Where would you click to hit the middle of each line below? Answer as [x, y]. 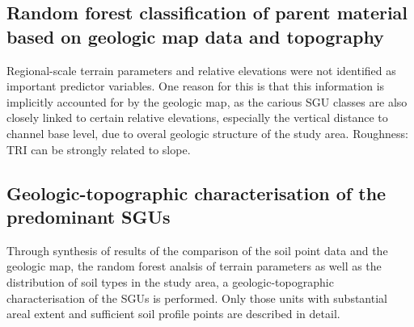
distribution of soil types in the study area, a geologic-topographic [170, 281]
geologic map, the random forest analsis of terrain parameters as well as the [194, 266]
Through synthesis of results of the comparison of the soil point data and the [197, 250]
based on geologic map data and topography [195, 36]
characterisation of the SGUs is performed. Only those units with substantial [197, 298]
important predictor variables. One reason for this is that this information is [196, 86]
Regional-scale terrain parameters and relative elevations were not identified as [201, 70]
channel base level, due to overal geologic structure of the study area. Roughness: [207, 133]
